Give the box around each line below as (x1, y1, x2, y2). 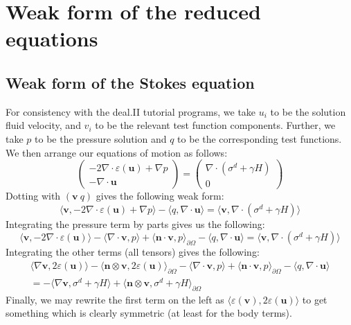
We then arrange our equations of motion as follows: (6, 145, 228, 159)
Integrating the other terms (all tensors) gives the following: (6, 245, 260, 259)
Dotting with (6, 188, 61, 203)
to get (302, 292, 327, 306)
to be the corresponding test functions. (177, 131, 342, 146)
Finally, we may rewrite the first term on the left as (6, 292, 224, 306)
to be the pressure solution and (35, 131, 167, 146)
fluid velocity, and (6, 118, 81, 132)
